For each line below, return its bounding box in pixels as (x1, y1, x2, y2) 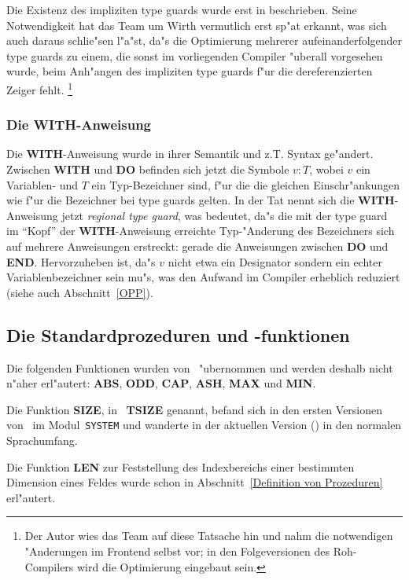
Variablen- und (6, 176, 79, 193)
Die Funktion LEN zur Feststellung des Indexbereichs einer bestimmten (6, 458, 355, 475)
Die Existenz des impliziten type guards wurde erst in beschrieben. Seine (6, 2, 357, 17)
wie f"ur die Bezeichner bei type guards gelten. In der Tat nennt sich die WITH (6, 192, 395, 208)
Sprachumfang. (6, 432, 78, 449)
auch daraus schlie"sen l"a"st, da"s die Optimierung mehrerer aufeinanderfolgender (6, 32, 403, 49)
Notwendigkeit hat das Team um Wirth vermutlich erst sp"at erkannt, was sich (6, 17, 387, 33)
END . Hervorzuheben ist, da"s (6, 253, 156, 270)
